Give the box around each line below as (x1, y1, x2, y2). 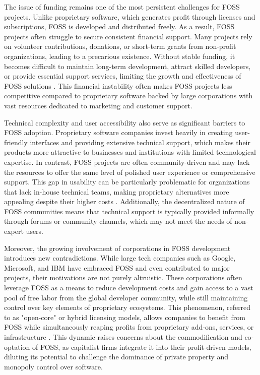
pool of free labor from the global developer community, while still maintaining (4, 292, 248, 302)
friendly (4, 137, 28, 147)
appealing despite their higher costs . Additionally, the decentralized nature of (4, 196, 245, 207)
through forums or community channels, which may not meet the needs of (4, 216, 232, 226)
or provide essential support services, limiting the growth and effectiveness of (4, 71, 241, 81)
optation (4, 341, 30, 352)
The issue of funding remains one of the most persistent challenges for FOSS (4, 2, 240, 12)
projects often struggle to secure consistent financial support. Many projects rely (4, 31, 252, 41)
